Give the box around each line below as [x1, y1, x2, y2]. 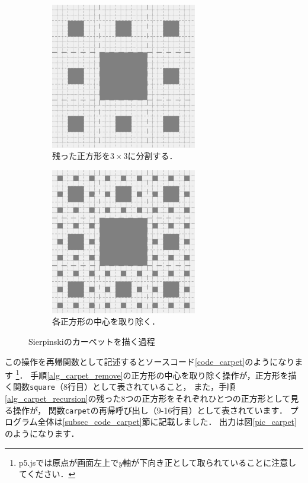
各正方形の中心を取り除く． [52, 315, 160, 328]
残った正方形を [52, 150, 110, 162]
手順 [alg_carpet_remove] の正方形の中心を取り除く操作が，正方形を [30, 368, 288, 381]
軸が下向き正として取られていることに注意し [123, 456, 297, 468]
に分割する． [127, 150, 178, 162]
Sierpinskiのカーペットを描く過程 [28, 335, 155, 347]
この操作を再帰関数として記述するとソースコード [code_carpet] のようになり [5, 355, 295, 367]
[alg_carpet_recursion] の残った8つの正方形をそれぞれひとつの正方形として [5, 392, 291, 405]
